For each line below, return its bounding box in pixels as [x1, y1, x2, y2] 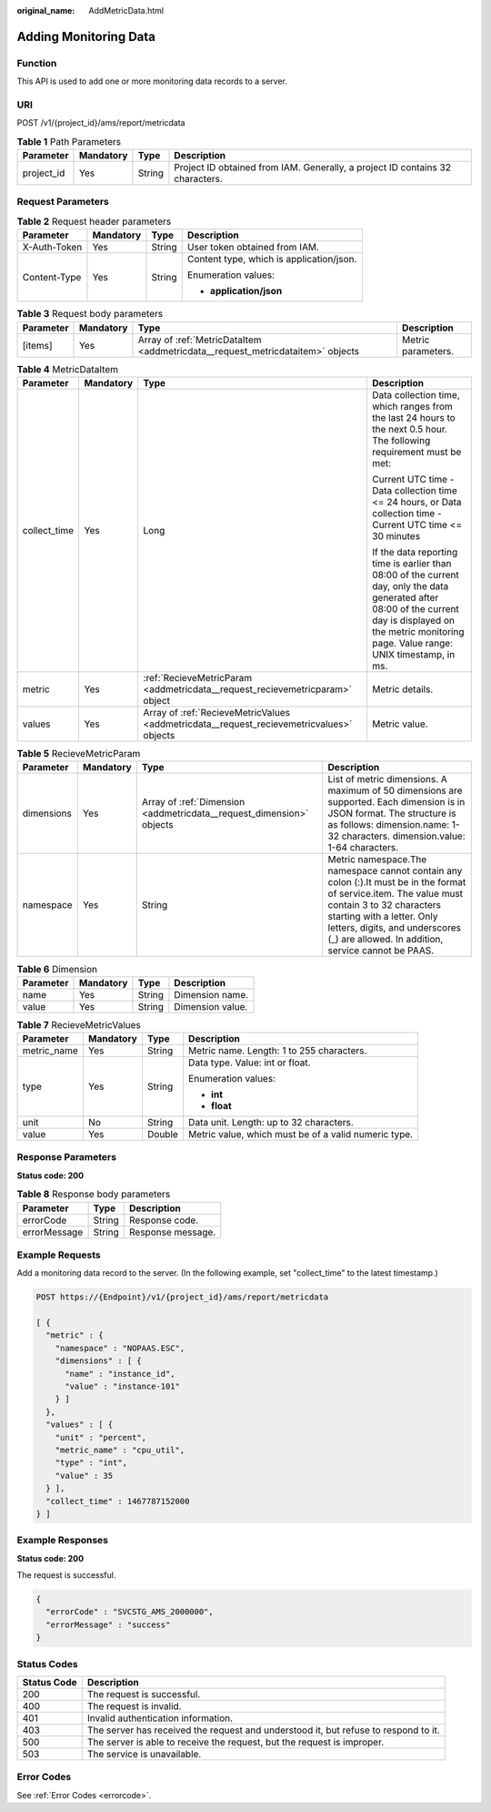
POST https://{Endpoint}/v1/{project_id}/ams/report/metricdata [35, 1292, 329, 1302]
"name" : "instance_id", [65, 1369, 176, 1379]
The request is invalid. [86, 1699, 182, 1712]
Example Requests [16, 1248, 101, 1261]
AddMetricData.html [88, 5, 165, 15]
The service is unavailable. [86, 1747, 202, 1760]
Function [16, 56, 57, 69]
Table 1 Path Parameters [16, 135, 122, 148]
